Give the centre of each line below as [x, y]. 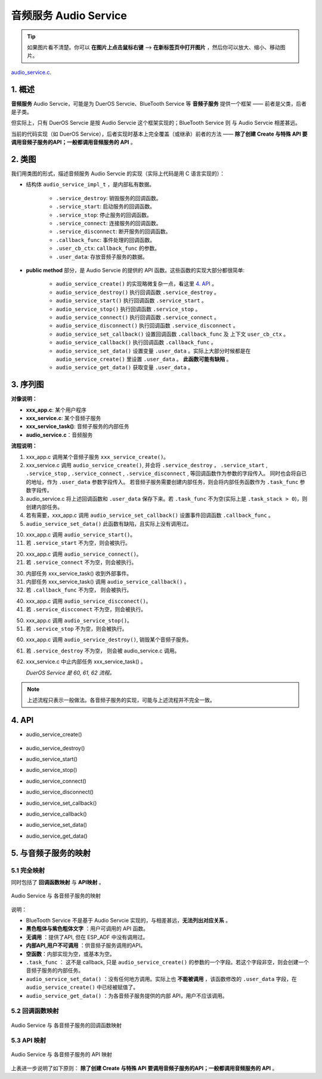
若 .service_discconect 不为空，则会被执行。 [86, 609]
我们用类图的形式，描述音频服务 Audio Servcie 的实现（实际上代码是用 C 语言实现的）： [118, 174]
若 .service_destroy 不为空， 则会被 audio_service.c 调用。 [103, 651]
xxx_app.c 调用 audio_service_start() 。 [81, 535]
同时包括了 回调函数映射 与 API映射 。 [58, 882]
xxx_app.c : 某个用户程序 [56, 410]
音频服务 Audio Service [69, 16]
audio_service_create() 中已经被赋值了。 [82, 987]
